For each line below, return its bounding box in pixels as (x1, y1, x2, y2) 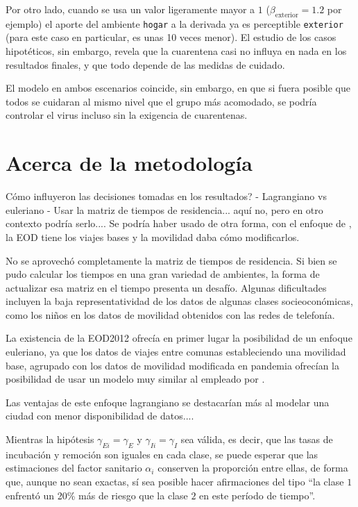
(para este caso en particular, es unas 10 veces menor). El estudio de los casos (6, 30, 336, 44)
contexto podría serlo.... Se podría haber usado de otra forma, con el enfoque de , (6, 216, 352, 231)
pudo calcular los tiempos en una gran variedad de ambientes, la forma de (6, 267, 320, 281)
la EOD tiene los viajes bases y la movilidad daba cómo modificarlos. (6, 229, 300, 244)
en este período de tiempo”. (199, 488, 316, 502)
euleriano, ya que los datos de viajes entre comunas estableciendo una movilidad (6, 344, 346, 359)
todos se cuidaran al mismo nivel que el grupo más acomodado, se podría (6, 94, 317, 108)
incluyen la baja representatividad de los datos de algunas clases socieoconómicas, (6, 294, 353, 308)
